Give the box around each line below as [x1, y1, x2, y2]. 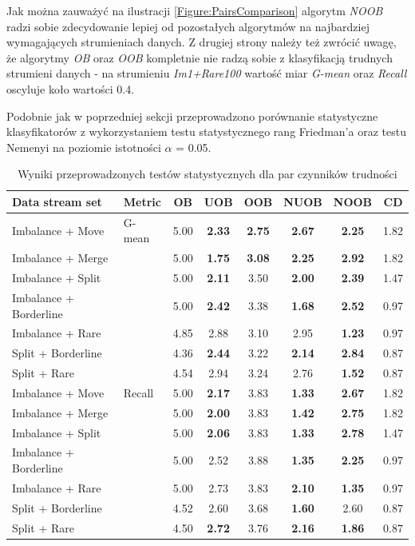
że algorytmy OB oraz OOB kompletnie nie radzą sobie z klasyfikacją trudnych [6, 49, 393, 66]
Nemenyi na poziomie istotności [6, 138, 161, 155]
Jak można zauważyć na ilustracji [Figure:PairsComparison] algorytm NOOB [6, 2, 383, 18]
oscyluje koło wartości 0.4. [6, 80, 135, 97]
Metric [123, 193, 161, 209]
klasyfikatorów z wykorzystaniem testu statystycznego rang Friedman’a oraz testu [6, 123, 406, 140]
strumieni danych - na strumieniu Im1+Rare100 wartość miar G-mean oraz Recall [6, 65, 407, 82]
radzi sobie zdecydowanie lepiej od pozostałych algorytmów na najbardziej [6, 18, 370, 34]
